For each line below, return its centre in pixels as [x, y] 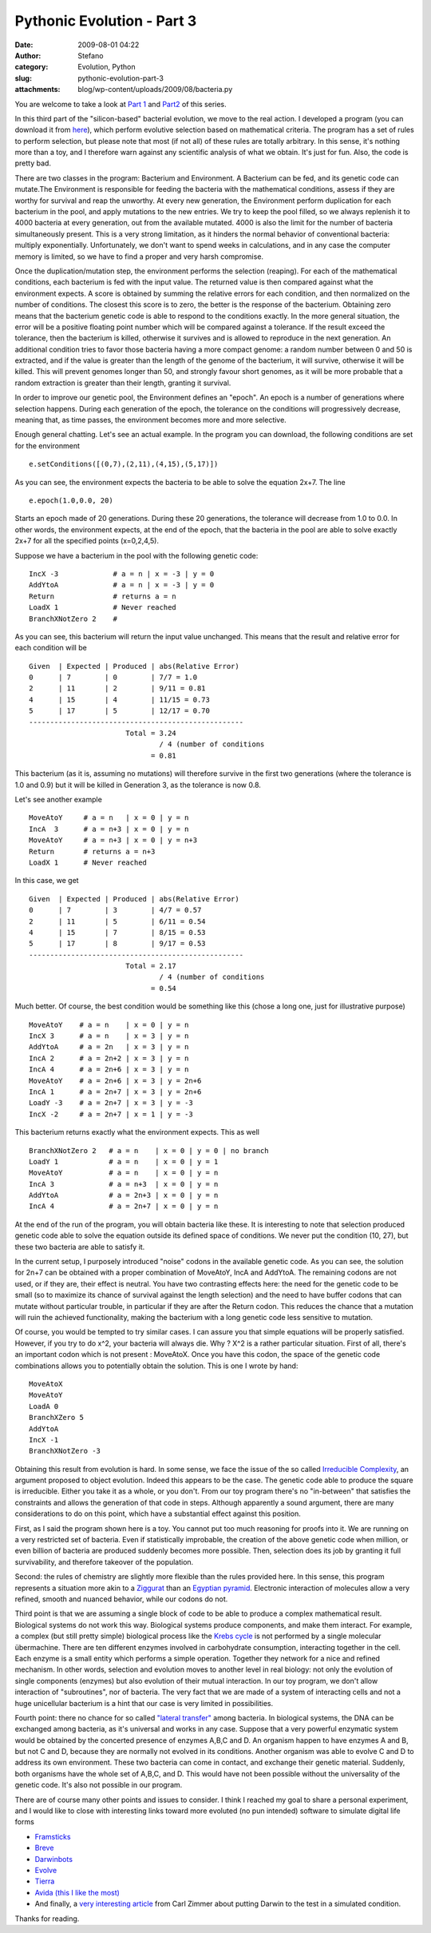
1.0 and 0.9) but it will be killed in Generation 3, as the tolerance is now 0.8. [138, 785]
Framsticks [53, 1836]
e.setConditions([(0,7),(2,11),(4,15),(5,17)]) [124, 464]
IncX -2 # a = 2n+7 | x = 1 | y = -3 [111, 1114]
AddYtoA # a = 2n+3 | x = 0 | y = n [124, 1195]
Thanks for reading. [47, 1919]
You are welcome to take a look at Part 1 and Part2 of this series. [121, 104]
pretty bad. [33, 163]
